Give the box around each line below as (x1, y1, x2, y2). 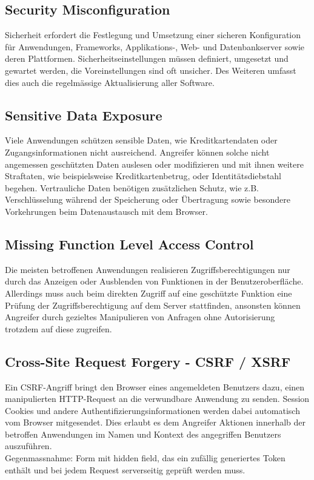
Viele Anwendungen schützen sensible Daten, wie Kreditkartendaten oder (5, 134, 278, 146)
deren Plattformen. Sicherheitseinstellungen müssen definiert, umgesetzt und (5, 52, 289, 65)
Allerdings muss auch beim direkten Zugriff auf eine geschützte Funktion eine (5, 286, 292, 299)
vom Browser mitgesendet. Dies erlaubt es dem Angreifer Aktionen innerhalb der (5, 416, 306, 429)
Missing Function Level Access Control (5, 234, 254, 253)
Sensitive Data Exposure (5, 105, 162, 124)
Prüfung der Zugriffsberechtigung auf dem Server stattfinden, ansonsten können (5, 298, 301, 311)
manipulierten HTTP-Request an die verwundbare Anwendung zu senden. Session (5, 392, 310, 405)
